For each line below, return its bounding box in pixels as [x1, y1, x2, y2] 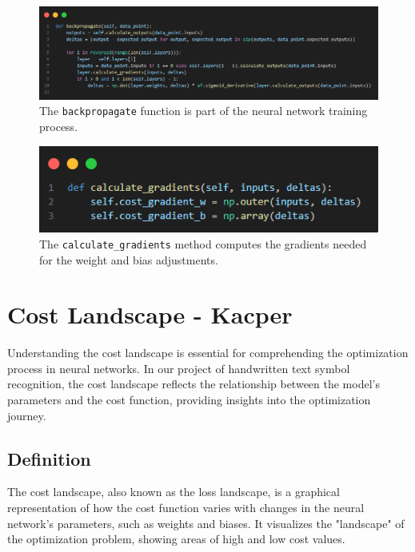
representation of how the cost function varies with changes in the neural [7, 499, 365, 515]
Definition [7, 446, 91, 471]
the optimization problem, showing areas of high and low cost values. [7, 530, 345, 547]
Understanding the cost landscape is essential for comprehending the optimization [7, 344, 409, 361]
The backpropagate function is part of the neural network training [39, 102, 368, 119]
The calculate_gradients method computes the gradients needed [39, 235, 367, 252]
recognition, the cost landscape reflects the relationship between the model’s [7, 375, 380, 392]
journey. [7, 407, 46, 423]
